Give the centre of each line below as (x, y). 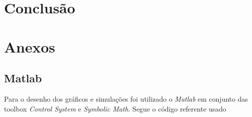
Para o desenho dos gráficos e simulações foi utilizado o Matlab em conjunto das (126, 98)
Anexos (30, 46)
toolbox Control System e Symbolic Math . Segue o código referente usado (115, 108)
